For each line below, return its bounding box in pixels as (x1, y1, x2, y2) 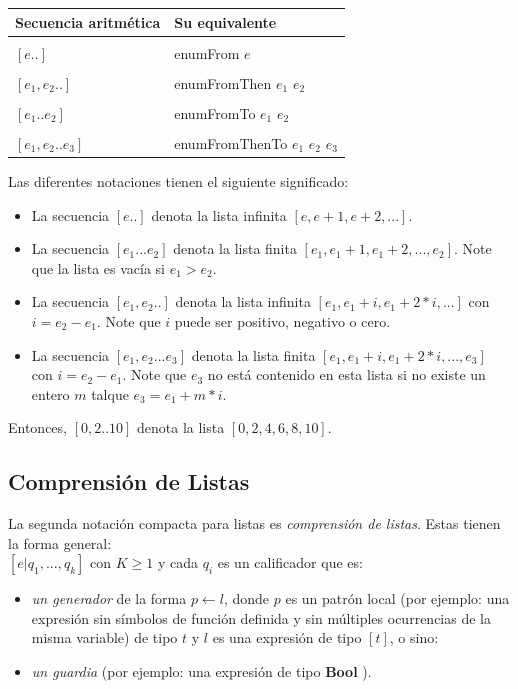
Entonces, (8, 417, 67, 438)
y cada (157, 552, 198, 573)
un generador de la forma (31, 588, 187, 609)
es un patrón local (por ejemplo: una (285, 588, 510, 609)
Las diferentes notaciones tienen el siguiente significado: (8, 170, 349, 191)
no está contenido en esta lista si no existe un (207, 364, 486, 385)
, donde (223, 588, 270, 609)
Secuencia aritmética (15, 11, 161, 32)
